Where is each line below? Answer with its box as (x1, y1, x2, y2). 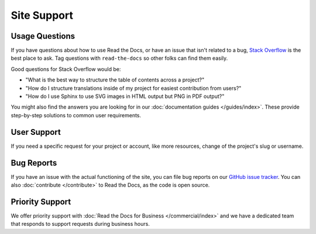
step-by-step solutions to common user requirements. (11, 111, 142, 118)
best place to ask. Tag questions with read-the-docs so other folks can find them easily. (11, 55, 228, 62)
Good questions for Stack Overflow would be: (11, 65, 121, 73)
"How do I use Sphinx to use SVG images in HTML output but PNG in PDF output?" (25, 93, 225, 100)
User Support (11, 127, 61, 137)
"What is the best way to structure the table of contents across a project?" (25, 76, 205, 83)
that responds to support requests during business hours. (11, 221, 150, 228)
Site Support (11, 9, 73, 22)
